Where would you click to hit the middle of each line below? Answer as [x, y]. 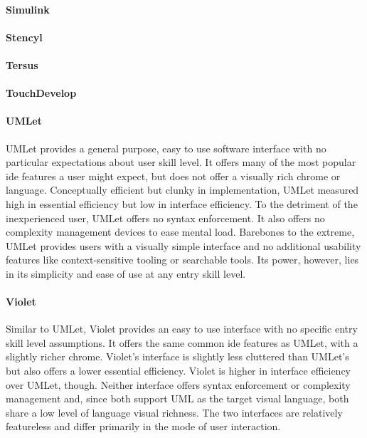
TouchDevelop [41, 93]
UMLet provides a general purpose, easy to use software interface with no [166, 148]
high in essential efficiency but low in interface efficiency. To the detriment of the [182, 203]
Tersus [22, 64]
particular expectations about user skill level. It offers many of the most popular [181, 162]
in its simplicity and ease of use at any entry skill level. [126, 273]
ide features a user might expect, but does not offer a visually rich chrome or [173, 176]
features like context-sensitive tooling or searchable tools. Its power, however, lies [182, 260]
